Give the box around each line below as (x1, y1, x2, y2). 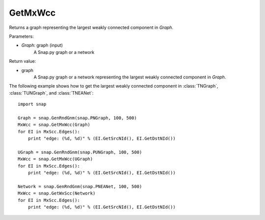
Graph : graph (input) (21, 42, 63, 49)
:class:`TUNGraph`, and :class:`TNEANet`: (9, 90, 94, 96)
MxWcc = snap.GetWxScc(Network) (18, 191, 96, 196)
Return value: (9, 58, 36, 64)
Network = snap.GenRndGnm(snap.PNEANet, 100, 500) (18, 184, 142, 189)
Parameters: (9, 33, 34, 39)
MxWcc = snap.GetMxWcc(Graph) (18, 122, 91, 127)
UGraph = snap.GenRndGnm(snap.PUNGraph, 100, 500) (18, 149, 142, 155)
